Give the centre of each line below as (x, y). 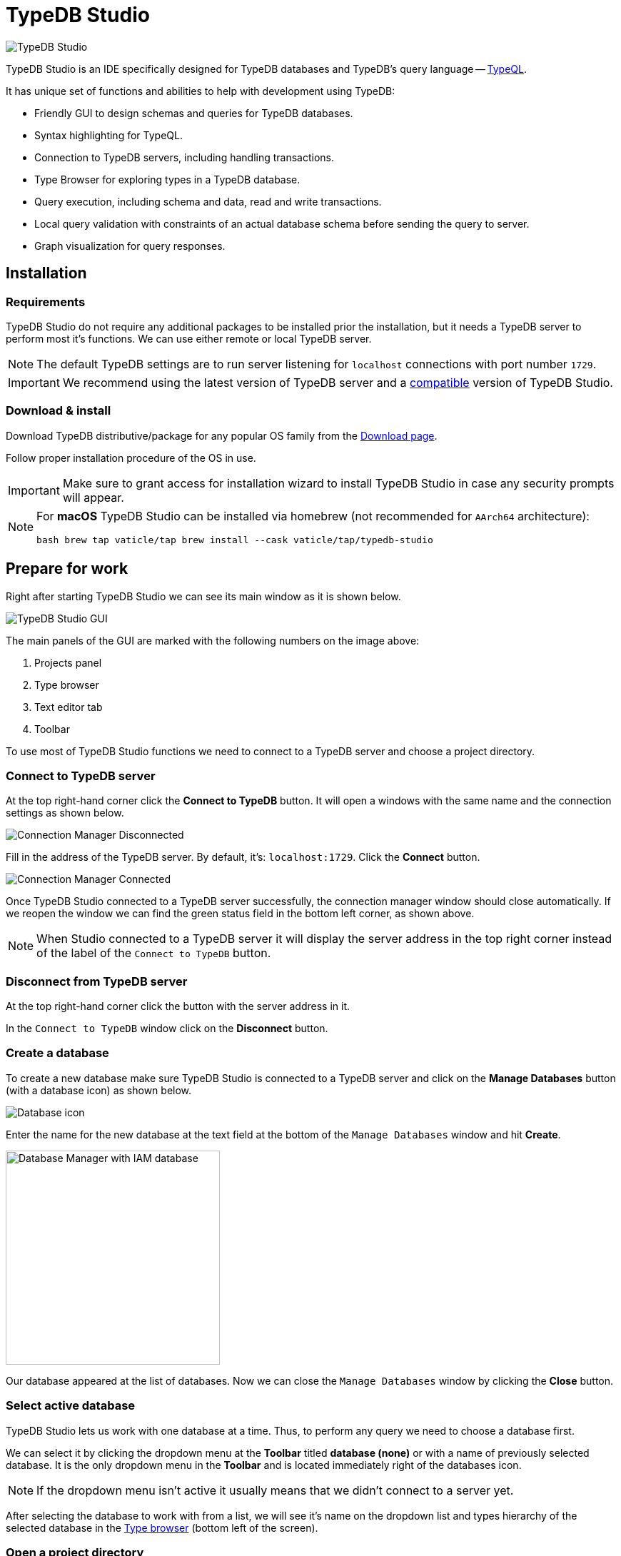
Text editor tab (69, 707)
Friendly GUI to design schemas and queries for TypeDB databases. (194, 113)
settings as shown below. (65, 813)
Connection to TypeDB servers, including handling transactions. (185, 157)
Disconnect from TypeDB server (97, 981)
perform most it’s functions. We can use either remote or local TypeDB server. (189, 338)
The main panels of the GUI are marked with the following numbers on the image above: (213, 640)
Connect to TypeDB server (81, 776)
